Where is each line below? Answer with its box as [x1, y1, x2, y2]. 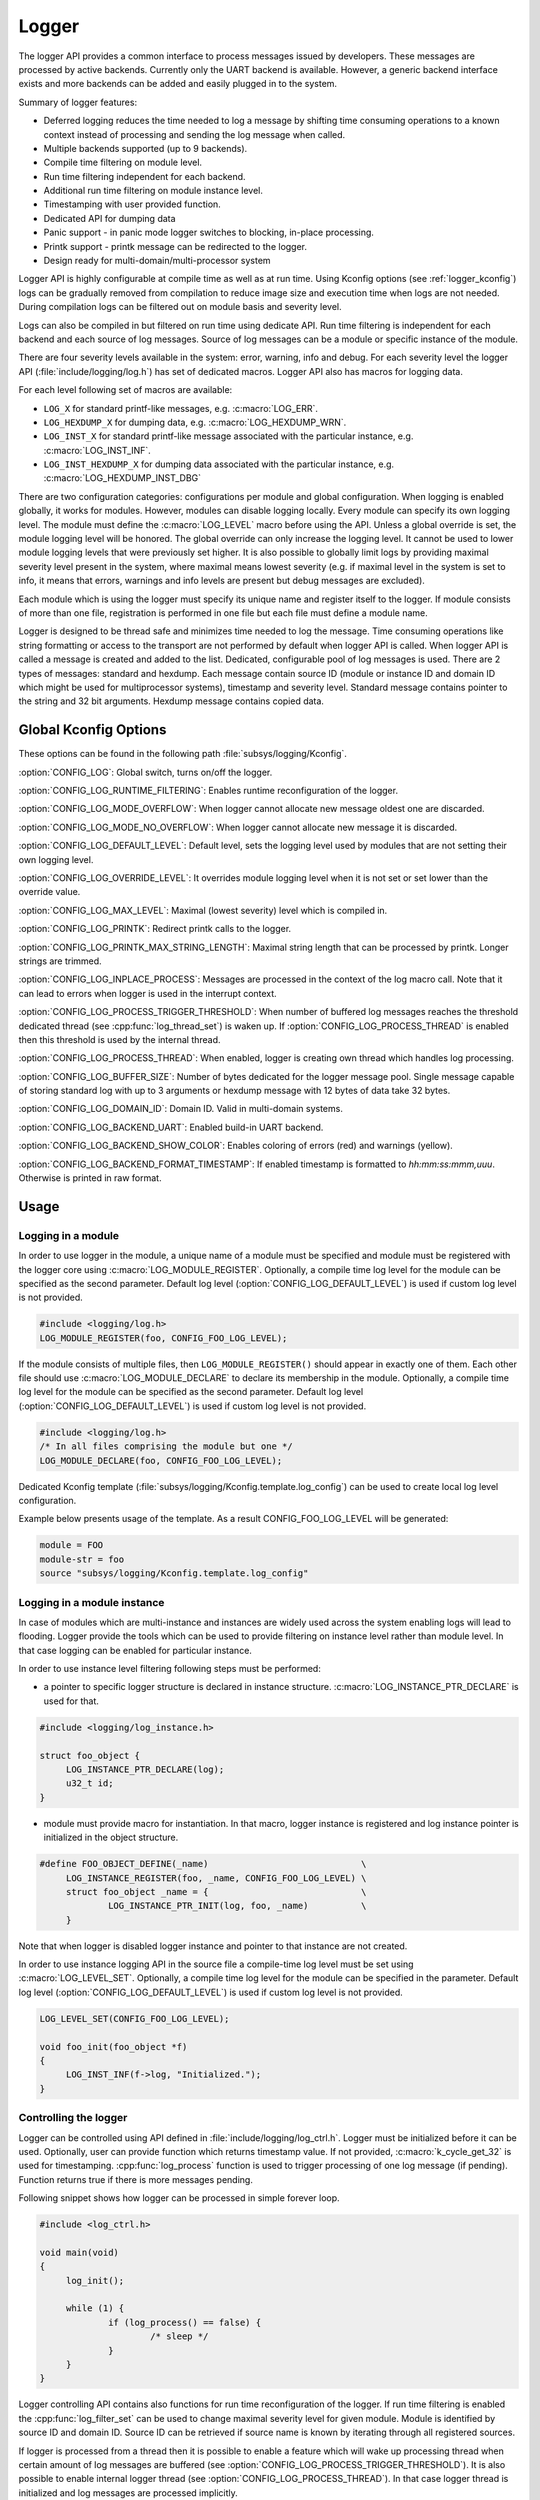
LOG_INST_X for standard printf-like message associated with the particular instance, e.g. [43, 430, 414, 442]
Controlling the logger [18, 2111, 128, 2125]
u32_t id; [65, 1778, 114, 1789]
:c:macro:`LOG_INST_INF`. [43, 444, 152, 456]
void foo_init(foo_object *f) [39, 2041, 188, 2052]
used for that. [43, 1695, 100, 1707]
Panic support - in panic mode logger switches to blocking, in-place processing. [43, 226, 375, 239]
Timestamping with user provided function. [43, 198, 222, 210]
